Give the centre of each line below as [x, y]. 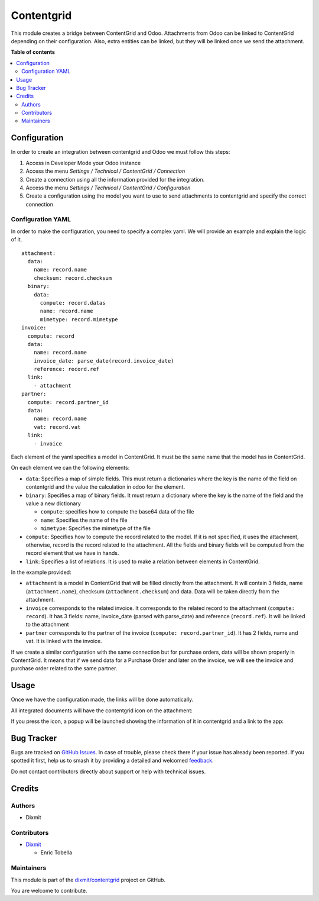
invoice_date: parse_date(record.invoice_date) [104, 361]
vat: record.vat [57, 427]
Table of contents [33, 52]
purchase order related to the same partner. [64, 669]
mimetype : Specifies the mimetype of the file [95, 528]
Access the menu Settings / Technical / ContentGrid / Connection [105, 171]
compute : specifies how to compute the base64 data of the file [117, 512]
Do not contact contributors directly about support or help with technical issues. [108, 771]
